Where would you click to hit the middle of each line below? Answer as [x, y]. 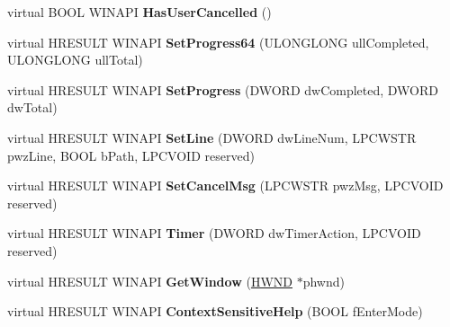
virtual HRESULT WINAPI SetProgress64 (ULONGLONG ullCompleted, [218, 42]
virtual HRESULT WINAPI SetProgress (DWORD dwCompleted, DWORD [223, 89]
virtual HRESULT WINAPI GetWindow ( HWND [150, 281]
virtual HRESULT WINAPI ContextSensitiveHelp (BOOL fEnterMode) [215, 311]
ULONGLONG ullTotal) [75, 60]
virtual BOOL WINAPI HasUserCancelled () [139, 12]
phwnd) [324, 281]
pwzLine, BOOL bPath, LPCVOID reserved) [131, 155]
